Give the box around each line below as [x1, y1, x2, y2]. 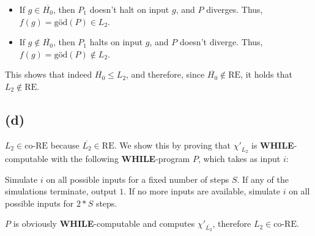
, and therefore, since [126, 68, 205, 81]
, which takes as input [198, 152, 281, 164]
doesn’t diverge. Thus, [179, 35, 263, 48]
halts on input [89, 35, 143, 48]
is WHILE [251, 138, 294, 151]
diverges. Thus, [206, 3, 263, 15]
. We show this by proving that [114, 138, 231, 151]
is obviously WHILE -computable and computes [13, 217, 195, 230]
